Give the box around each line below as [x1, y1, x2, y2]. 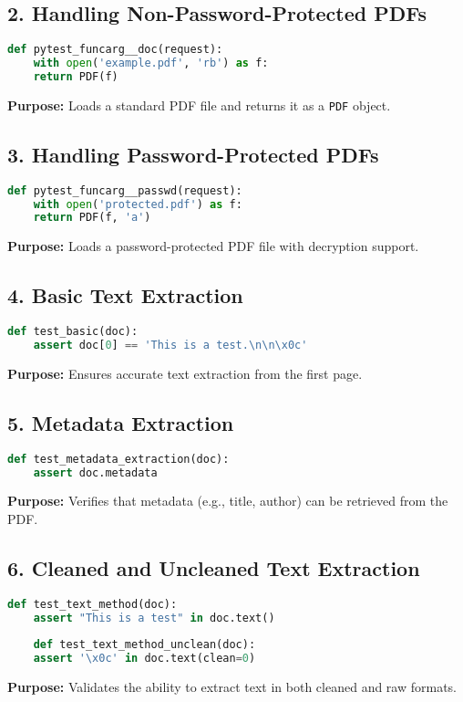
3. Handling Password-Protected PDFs [7, 140, 379, 168]
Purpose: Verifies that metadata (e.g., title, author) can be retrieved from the [7, 491, 448, 510]
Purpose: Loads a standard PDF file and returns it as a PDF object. [7, 95, 391, 114]
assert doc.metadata [33, 466, 158, 479]
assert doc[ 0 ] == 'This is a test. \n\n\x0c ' [33, 338, 308, 351]
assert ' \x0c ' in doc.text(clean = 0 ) [33, 652, 256, 665]
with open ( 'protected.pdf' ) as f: [33, 197, 242, 211]
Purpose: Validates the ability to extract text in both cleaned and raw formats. [7, 677, 458, 697]
